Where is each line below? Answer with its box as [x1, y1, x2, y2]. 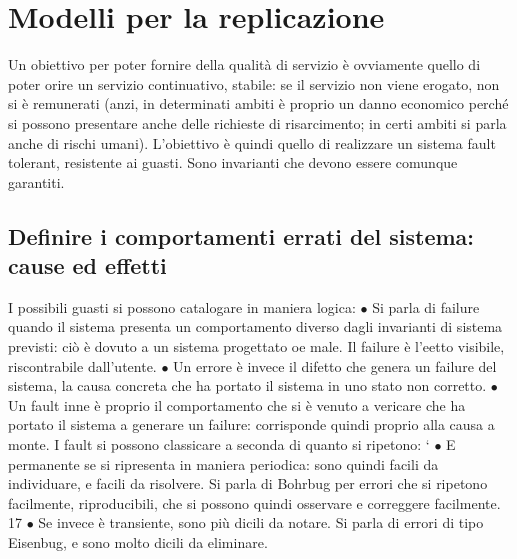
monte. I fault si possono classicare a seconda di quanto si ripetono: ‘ [8, 434, 430, 455]
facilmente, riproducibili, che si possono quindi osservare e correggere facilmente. [8, 492, 501, 513]
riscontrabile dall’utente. [8, 355, 157, 376]
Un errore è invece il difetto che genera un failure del [173, 355, 497, 376]
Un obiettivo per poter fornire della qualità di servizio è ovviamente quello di [8, 54, 481, 75]
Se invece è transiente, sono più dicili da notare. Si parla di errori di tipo [38, 512, 484, 533]
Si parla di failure [372, 296, 480, 317]
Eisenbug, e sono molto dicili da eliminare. [8, 532, 268, 552]
